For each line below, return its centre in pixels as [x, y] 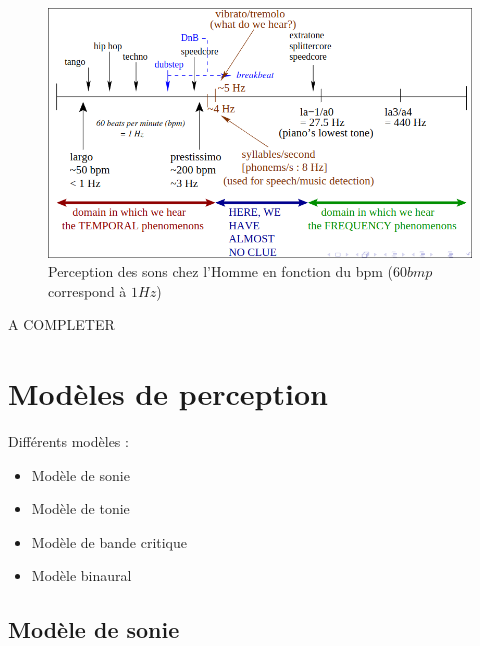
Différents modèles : [68, 441]
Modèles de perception [168, 393]
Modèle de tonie [80, 508]
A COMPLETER [61, 324]
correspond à [87, 290]
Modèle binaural [81, 575]
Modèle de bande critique [109, 541]
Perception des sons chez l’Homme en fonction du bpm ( [220, 271]
